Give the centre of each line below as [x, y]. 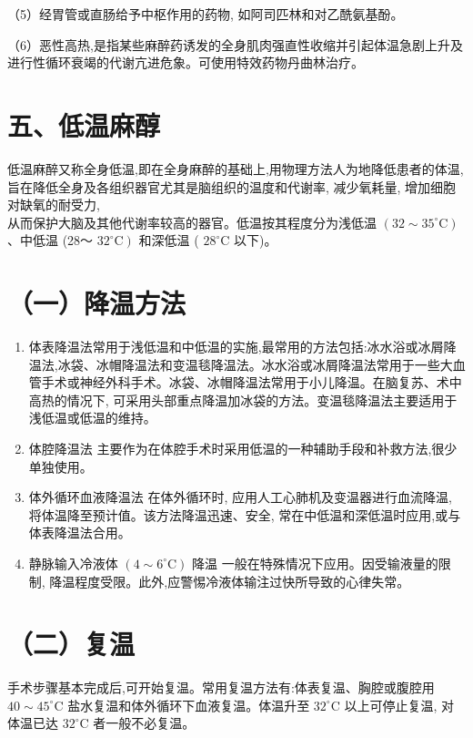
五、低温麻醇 [84, 124]
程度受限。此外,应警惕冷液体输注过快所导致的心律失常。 [242, 581]
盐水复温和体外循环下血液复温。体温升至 [189, 705]
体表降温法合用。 [80, 533]
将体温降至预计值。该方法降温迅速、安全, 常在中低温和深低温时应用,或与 [245, 514]
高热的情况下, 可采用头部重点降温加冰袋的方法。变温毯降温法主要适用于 [243, 400]
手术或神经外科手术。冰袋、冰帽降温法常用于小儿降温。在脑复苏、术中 [252, 382]
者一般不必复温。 [144, 723]
